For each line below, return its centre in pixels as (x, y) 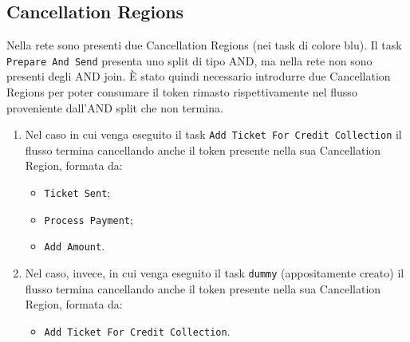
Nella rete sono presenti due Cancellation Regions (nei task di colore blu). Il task (204, 45)
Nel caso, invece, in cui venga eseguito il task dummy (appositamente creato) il (215, 273)
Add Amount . (75, 246)
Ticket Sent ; (77, 193)
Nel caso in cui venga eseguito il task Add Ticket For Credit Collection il (213, 134)
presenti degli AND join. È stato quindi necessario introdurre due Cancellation (199, 76)
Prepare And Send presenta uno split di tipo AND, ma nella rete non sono (189, 60)
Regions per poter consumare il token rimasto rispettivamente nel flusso (182, 92)
